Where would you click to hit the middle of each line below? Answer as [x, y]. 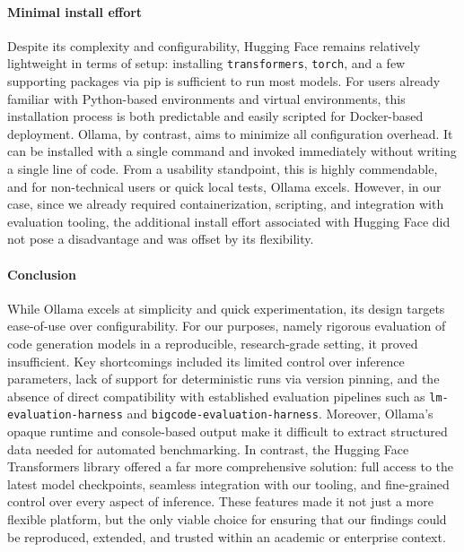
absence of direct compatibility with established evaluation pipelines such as [216, 396]
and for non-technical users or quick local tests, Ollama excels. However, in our [224, 186]
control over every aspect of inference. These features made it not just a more [220, 501]
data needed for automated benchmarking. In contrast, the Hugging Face [208, 448]
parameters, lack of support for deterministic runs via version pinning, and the [223, 379]
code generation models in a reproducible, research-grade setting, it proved [213, 343]
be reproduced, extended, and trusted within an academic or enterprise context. [227, 536]
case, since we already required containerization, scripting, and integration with [226, 204]
